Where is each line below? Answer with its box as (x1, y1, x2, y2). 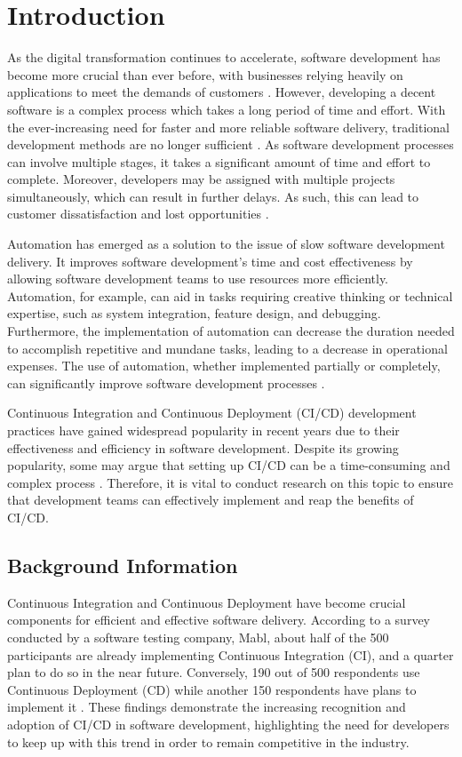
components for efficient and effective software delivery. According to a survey (7, 610, 430, 629)
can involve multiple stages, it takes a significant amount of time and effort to (7, 152, 431, 171)
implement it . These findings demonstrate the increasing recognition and (7, 697, 406, 716)
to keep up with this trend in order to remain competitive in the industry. (7, 732, 410, 751)
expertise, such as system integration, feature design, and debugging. (7, 304, 381, 323)
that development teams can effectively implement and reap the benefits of (7, 490, 414, 509)
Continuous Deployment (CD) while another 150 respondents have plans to (7, 680, 417, 698)
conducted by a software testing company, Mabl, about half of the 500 (7, 627, 389, 646)
